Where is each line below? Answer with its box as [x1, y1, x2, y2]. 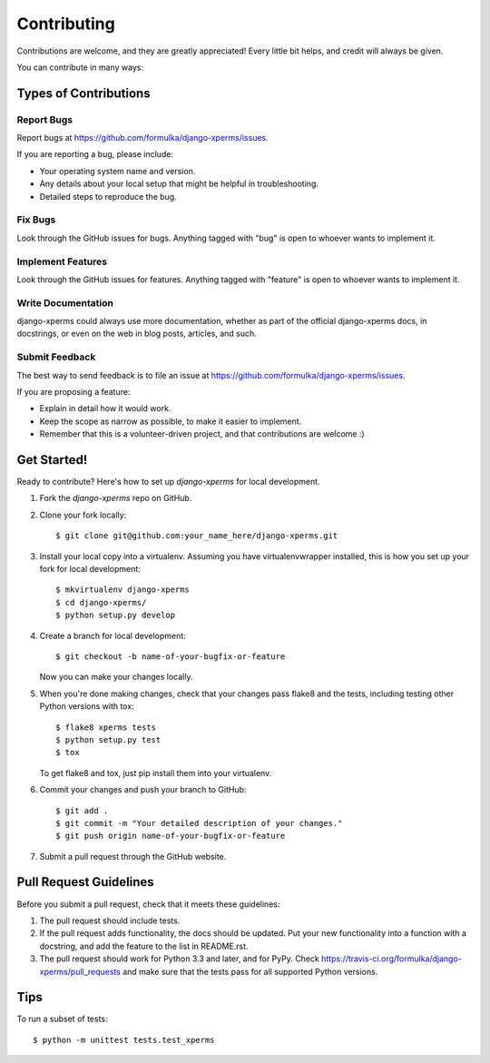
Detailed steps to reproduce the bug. [39, 191, 177, 202]
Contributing [16, 14, 115, 34]
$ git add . [55, 805, 109, 816]
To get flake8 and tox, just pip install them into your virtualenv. [39, 767, 272, 778]
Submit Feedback [16, 350, 96, 363]
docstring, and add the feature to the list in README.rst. [39, 940, 249, 951]
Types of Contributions [16, 85, 151, 101]
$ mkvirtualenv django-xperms [55, 585, 191, 595]
